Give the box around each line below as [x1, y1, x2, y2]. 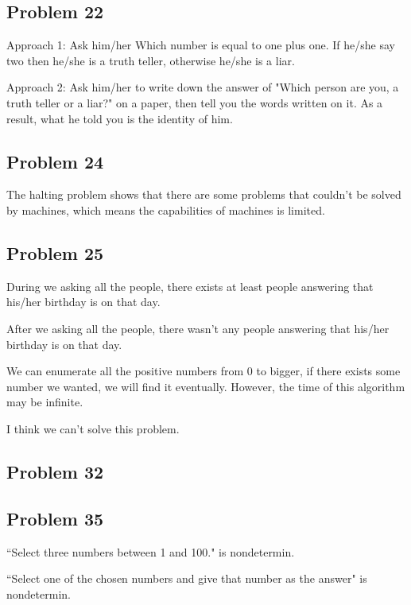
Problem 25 [6, 240, 104, 265]
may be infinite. [6, 394, 83, 410]
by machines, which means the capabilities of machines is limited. [6, 201, 325, 218]
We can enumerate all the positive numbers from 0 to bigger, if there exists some [6, 363, 401, 379]
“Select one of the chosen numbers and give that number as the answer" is [6, 570, 367, 587]
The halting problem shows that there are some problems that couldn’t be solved [6, 186, 401, 203]
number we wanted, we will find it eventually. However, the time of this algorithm [6, 378, 405, 394]
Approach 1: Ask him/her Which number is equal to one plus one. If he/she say [6, 37, 395, 53]
